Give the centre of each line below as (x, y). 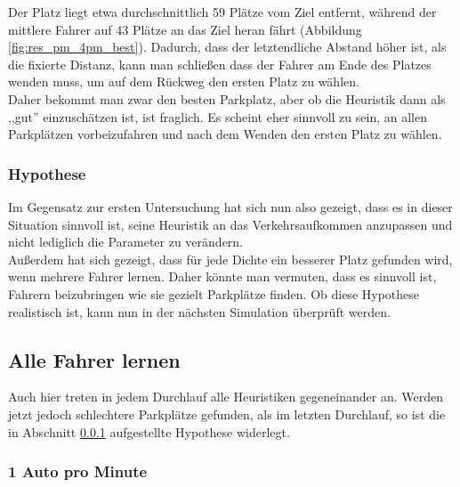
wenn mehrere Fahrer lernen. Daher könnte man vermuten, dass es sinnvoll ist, (222, 276)
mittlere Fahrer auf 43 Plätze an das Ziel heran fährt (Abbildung (185, 29)
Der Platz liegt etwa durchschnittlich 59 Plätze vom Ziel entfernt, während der (222, 12)
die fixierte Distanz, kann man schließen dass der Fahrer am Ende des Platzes (220, 64)
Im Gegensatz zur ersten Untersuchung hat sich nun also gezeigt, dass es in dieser (230, 206)
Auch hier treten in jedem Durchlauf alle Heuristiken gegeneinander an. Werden (226, 397)
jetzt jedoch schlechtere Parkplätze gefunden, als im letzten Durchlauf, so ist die (227, 414)
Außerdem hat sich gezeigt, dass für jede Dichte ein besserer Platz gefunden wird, (230, 259)
